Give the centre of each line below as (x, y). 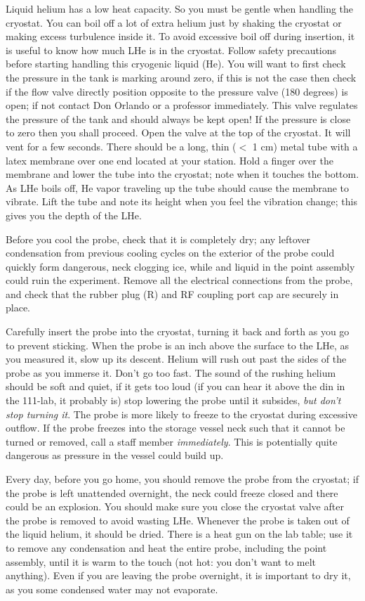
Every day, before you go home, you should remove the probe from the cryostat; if (182, 479)
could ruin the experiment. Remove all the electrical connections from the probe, (179, 280)
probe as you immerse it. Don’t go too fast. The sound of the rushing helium (171, 372)
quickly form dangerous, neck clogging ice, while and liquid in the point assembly (180, 266)
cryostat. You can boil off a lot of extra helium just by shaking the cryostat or (174, 22)
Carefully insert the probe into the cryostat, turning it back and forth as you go (178, 331)
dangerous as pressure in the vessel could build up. (115, 455)
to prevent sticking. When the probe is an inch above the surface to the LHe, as (178, 345)
